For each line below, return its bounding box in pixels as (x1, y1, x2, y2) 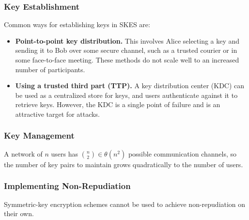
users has (51, 148, 78, 158)
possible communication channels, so (128, 148, 237, 158)
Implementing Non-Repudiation (4, 180, 131, 192)
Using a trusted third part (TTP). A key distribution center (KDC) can (15, 80, 245, 91)
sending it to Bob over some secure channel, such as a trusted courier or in (15, 45, 237, 55)
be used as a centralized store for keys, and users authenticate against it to (15, 90, 238, 100)
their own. (4, 208, 34, 219)
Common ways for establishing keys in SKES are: (4, 19, 150, 30)
